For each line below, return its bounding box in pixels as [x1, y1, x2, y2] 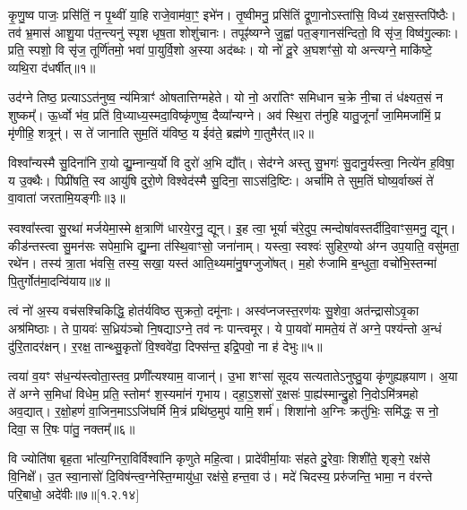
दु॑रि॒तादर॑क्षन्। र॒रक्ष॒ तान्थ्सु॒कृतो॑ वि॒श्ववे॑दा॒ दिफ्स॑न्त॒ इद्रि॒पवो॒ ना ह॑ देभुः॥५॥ [8, 336, 323, 355]
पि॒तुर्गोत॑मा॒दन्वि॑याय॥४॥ [8, 271, 110, 290]
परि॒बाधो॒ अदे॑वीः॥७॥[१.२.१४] [8, 484, 140, 503]
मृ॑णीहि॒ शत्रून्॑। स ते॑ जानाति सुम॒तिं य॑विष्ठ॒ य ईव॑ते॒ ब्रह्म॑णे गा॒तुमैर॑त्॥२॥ [8, 123, 314, 142]
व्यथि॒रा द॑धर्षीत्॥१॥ [8, 57, 96, 76]
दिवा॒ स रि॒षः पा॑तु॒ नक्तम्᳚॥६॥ [8, 419, 135, 437]
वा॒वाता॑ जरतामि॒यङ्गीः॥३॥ [8, 188, 125, 207]
